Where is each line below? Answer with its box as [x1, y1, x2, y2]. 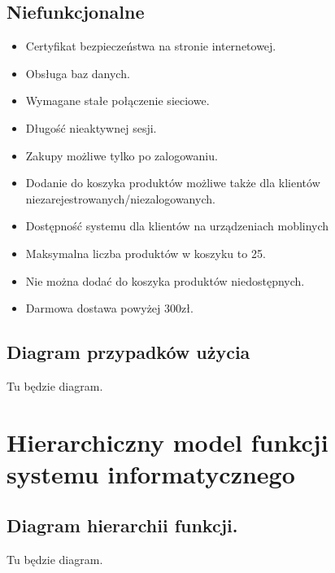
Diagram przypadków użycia [7, 339, 250, 365]
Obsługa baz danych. [25, 64, 130, 81]
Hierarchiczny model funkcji [7, 425, 328, 458]
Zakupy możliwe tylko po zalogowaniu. [25, 147, 218, 164]
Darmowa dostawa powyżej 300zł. [25, 300, 194, 317]
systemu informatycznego [7, 457, 295, 490]
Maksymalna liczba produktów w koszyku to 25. [25, 244, 266, 261]
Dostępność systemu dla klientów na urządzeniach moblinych [25, 217, 329, 234]
